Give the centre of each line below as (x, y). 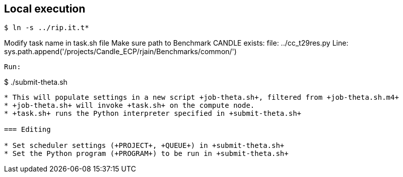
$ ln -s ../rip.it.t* (47, 28)
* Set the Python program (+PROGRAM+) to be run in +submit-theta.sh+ (146, 154)
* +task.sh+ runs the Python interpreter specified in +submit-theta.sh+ (153, 114)
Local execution (45, 9)
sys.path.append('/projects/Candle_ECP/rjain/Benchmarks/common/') (120, 52)
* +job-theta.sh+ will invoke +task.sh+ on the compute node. (129, 106)
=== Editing (27, 130)
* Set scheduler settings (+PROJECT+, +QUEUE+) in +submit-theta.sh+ (144, 146)
